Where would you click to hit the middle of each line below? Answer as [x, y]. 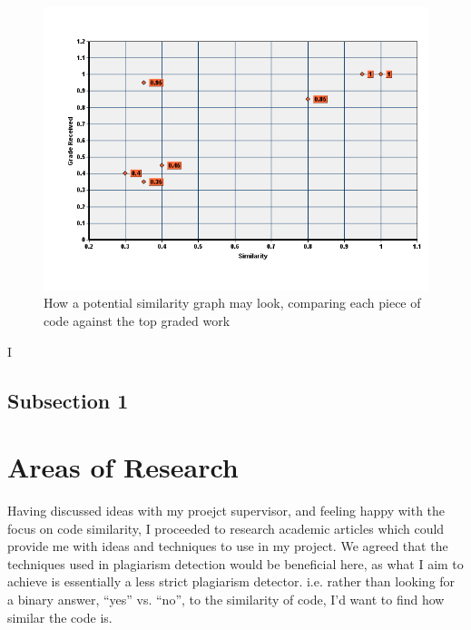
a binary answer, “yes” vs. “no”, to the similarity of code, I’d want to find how [226, 599]
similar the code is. [60, 617]
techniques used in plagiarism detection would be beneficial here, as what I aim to [235, 563]
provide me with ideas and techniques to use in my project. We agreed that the [228, 546]
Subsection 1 [68, 400]
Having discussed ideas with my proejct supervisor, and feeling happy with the [226, 511]
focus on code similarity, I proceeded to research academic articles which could [226, 528]
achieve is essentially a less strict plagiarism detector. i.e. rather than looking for [231, 581]
